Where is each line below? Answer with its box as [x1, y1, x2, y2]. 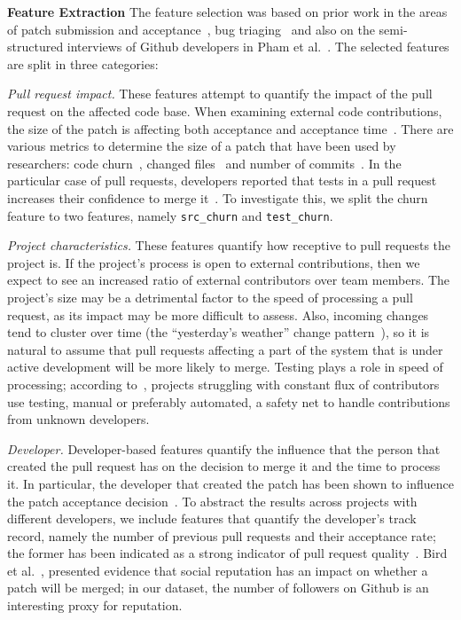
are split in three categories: [7, 54, 159, 73]
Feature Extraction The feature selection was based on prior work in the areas [7, 3, 448, 20]
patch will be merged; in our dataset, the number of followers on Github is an [7, 578, 429, 597]
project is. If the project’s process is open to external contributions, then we [7, 253, 420, 271]
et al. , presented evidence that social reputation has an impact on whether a [7, 561, 428, 579]
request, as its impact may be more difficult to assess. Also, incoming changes [7, 305, 429, 324]
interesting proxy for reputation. [7, 596, 183, 615]
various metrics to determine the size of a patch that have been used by [7, 137, 396, 155]
